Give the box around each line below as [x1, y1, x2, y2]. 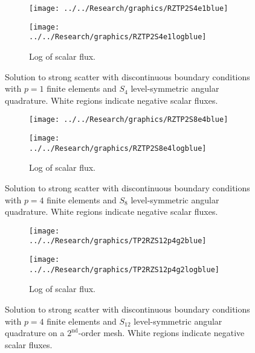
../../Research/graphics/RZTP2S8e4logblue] [29, 144, 207, 153]
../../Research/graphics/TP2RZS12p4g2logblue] [29, 265, 219, 274]
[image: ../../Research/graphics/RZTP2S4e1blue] [29, 4, 228, 13]
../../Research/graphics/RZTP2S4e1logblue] [29, 33, 207, 42]
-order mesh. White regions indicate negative [78, 326, 245, 339]
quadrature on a [5, 326, 65, 339]
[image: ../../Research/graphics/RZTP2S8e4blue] [29, 115, 228, 124]
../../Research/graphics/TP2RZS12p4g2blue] [29, 237, 207, 246]
